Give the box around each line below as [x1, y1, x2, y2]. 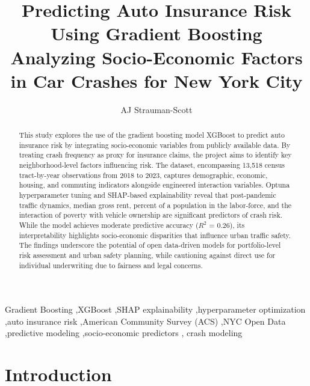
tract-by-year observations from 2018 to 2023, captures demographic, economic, [19, 170, 268, 180]
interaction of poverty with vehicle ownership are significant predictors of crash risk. [19, 210, 283, 220]
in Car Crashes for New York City [10, 68, 303, 93]
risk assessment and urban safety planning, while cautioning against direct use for [19, 250, 276, 260]
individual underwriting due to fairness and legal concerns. [19, 260, 203, 270]
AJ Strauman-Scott [120, 103, 193, 115]
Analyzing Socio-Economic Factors [10, 44, 303, 69]
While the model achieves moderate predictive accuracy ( [19, 219, 199, 230]
